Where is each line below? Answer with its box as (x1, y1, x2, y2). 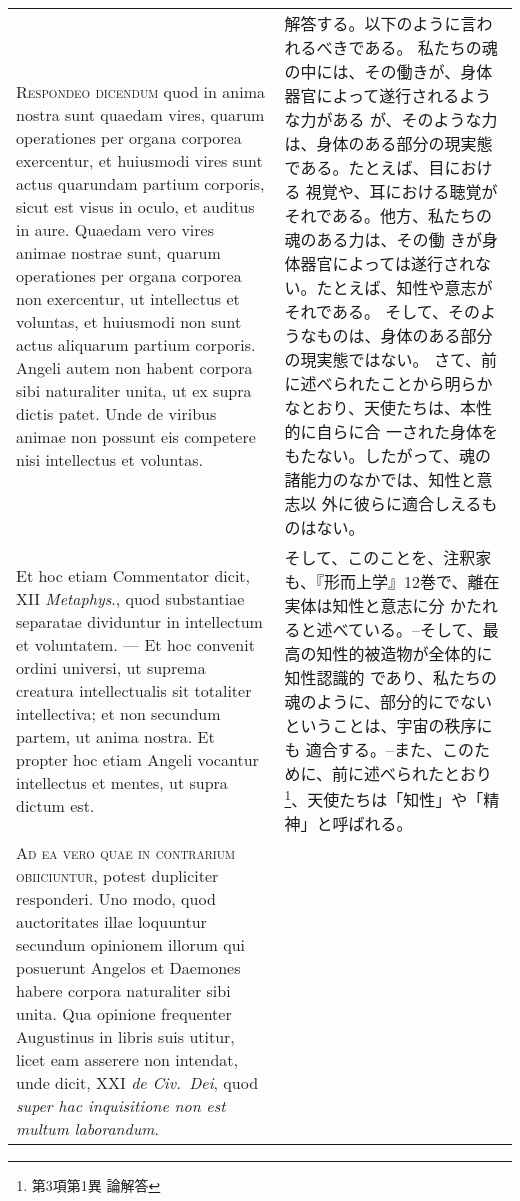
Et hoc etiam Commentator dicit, (16, 563, 251, 587)
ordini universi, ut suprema (16, 655, 206, 679)
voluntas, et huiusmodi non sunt (16, 309, 242, 333)
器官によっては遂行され (300, 252, 475, 275)
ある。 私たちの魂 (364, 36, 498, 59)
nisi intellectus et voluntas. (16, 447, 203, 471)
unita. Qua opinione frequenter (16, 1002, 232, 1026)
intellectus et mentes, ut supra (16, 770, 228, 794)
